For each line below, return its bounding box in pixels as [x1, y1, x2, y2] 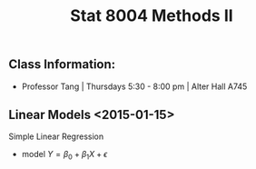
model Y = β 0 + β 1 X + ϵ [21, 149, 108, 162]
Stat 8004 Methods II [70, 5, 233, 26]
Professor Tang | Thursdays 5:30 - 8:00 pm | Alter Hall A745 [21, 81, 248, 92]
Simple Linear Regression [8, 131, 104, 142]
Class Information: [8, 56, 116, 73]
